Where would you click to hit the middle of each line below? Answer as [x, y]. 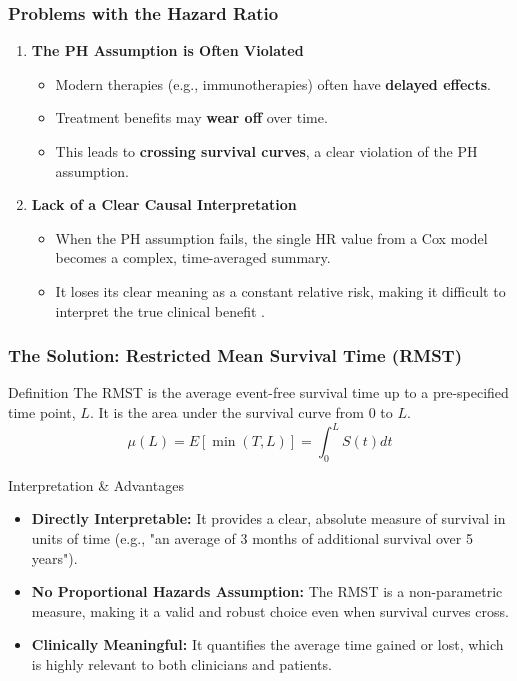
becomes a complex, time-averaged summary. [193, 257]
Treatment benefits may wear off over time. [191, 117]
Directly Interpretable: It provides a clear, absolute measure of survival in [268, 518]
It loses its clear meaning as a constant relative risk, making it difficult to [280, 290]
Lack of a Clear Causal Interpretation [164, 204]
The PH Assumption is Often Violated [167, 50]
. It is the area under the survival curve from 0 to [241, 411]
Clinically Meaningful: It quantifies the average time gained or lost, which [267, 644]
